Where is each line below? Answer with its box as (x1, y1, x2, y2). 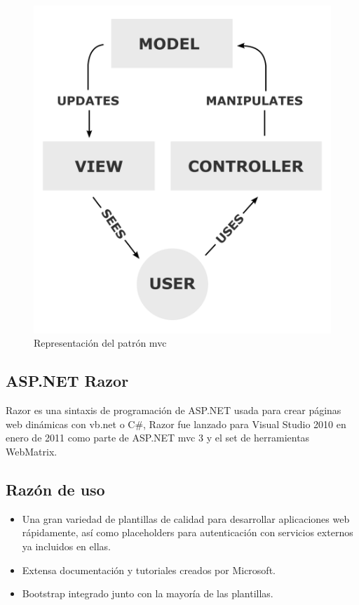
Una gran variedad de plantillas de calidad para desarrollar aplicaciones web (22, 511, 350, 526)
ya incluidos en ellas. (22, 539, 111, 553)
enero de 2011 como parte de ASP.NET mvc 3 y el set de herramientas (6, 430, 310, 445)
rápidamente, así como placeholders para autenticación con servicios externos (22, 525, 353, 540)
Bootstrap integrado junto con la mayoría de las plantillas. (22, 586, 273, 601)
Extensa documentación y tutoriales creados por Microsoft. (22, 562, 276, 577)
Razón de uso (6, 479, 105, 500)
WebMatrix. (6, 444, 57, 459)
